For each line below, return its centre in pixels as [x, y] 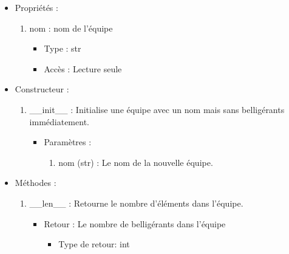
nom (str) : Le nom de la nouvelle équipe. [136, 162]
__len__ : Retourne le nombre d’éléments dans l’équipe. [136, 203]
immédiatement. [59, 121]
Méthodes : [36, 183]
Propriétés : [36, 7]
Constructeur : [42, 89]
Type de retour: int [94, 244]
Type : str [63, 48]
